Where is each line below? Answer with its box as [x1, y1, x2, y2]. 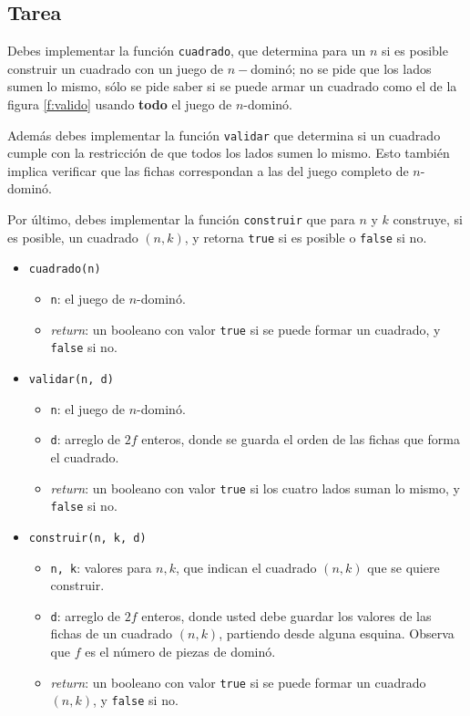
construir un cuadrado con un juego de [7, 58, 224, 78]
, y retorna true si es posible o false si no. [184, 227, 427, 246]
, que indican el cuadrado [176, 557, 317, 576]
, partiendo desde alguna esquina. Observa [219, 624, 455, 643]
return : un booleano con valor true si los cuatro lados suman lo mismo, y [50, 478, 460, 497]
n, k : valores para [50, 557, 152, 576]
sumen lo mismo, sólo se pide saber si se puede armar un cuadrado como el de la [7, 77, 457, 96]
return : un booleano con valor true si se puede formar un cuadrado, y [50, 319, 441, 338]
